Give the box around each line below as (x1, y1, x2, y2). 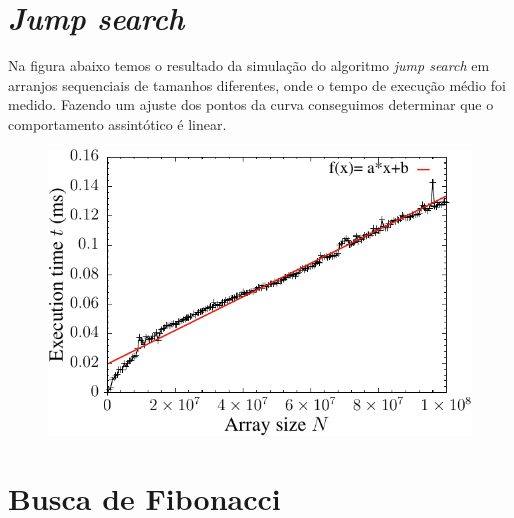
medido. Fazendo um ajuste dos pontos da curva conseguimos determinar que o (8, 94, 494, 115)
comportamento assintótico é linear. (8, 113, 227, 134)
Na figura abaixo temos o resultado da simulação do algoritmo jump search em (8, 55, 490, 76)
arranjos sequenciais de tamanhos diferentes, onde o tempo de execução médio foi (8, 74, 506, 95)
